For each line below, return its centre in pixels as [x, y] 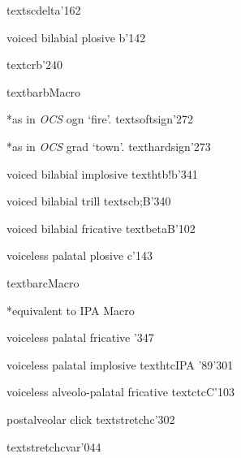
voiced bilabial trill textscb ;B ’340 [89, 201]
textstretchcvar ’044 [54, 446]
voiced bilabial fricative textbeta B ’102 [101, 228]
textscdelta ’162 [44, 10]
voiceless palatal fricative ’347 [80, 337]
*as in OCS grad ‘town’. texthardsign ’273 [109, 146]
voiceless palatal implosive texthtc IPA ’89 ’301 [120, 364]
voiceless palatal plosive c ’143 [80, 255]
